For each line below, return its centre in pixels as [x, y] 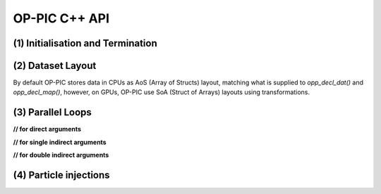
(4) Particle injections [61, 175]
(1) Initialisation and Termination [85, 43]
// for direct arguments [47, 129]
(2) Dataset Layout [55, 66]
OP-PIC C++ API [61, 18]
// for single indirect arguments [60, 142]
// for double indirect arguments [61, 155]
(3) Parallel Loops [52, 112]
